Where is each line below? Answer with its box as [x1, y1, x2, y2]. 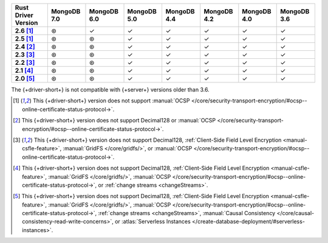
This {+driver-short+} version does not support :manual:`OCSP [32, 97, 191, 104]
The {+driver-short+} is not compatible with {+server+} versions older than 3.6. [11, 86, 210, 93]
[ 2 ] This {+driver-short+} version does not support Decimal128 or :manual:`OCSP [13, 117, 216, 124]
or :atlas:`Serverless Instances [114, 218, 191, 225]
